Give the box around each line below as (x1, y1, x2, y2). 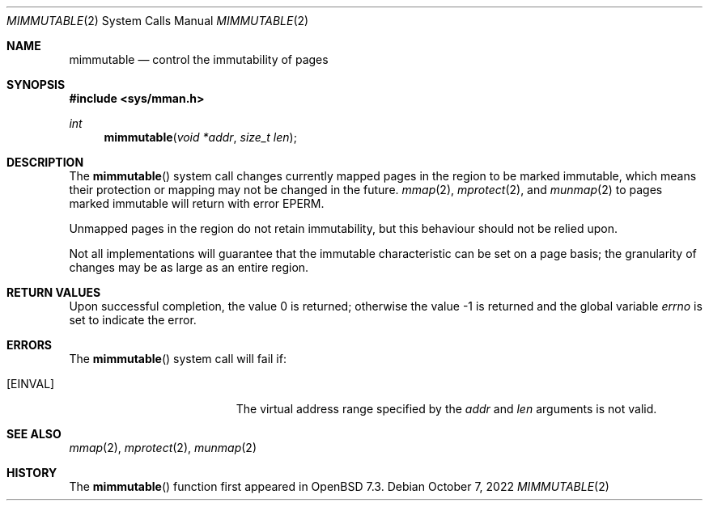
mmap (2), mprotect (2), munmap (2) (69, 441, 257, 454)
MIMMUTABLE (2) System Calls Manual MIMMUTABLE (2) (6, 14, 309, 27)
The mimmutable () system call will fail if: (69, 352, 287, 365)
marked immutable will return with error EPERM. (69, 196, 325, 210)
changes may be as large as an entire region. (69, 260, 309, 274)
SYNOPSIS (6, 78, 66, 91)
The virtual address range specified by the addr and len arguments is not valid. (236, 402, 657, 416)
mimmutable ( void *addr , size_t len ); (104, 130, 297, 144)
